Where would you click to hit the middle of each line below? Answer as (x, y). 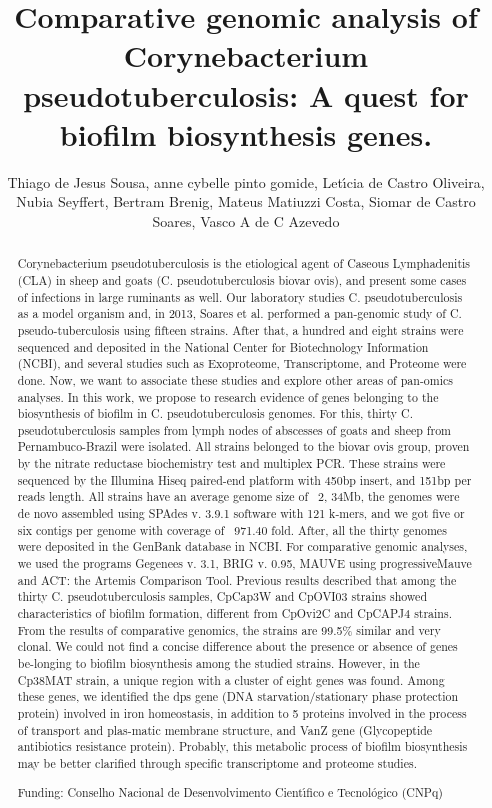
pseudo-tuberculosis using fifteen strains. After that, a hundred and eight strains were (240, 329)
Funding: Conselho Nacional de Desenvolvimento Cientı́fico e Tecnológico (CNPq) (230, 791)
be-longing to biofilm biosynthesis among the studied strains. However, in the (218, 663)
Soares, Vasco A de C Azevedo (246, 220)
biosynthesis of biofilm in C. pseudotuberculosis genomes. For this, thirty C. (215, 413)
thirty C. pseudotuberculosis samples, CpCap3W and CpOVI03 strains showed (222, 596)
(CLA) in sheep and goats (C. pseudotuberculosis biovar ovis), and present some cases (242, 279)
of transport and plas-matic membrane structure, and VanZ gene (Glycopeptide (225, 729)
